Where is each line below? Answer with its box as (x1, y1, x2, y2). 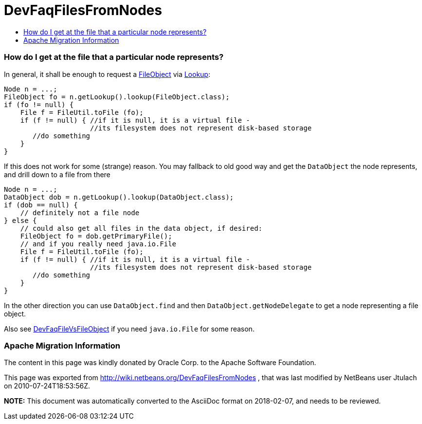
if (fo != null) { (4, 100, 74, 109)
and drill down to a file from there (4, 170, 110, 179)
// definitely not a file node (20, 208, 140, 217)
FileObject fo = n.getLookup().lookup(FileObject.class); (4, 92, 230, 101)
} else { (4, 216, 37, 224)
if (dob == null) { (4, 201, 78, 209)
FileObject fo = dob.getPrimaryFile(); (20, 232, 172, 240)
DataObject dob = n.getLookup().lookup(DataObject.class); (4, 193, 234, 201)
